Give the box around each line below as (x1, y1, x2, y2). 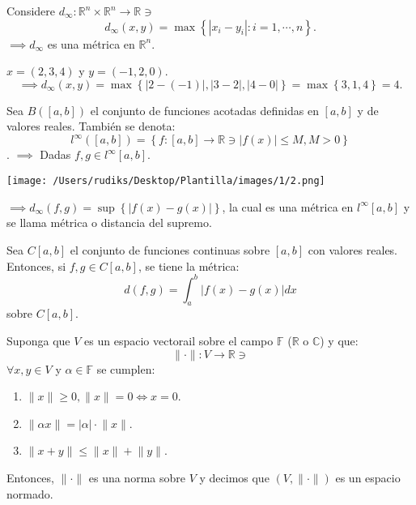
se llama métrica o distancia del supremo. (6, 214, 212, 231)
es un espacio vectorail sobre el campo (84, 332, 274, 349)
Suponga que (6, 332, 70, 349)
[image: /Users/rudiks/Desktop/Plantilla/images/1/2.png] (6, 175, 325, 187)
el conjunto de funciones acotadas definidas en (90, 101, 319, 118)
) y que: (320, 332, 359, 349)
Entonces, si (6, 257, 66, 274)
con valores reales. (308, 241, 398, 258)
